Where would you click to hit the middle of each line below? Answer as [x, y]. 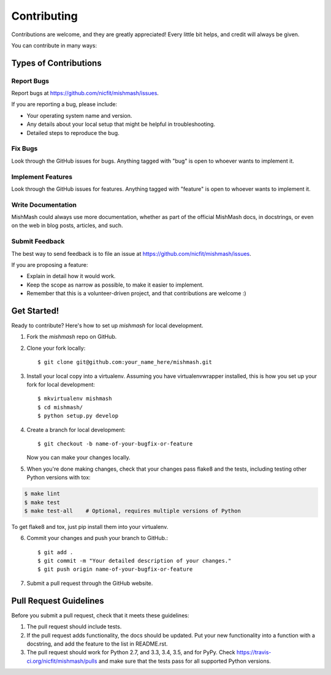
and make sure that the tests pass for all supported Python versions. [185, 661]
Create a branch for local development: [76, 430]
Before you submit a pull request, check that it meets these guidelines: [100, 615]
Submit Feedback [38, 241]
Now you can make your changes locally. [78, 458]
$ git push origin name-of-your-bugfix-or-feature [115, 569]
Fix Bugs [25, 148]
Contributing [44, 16]
